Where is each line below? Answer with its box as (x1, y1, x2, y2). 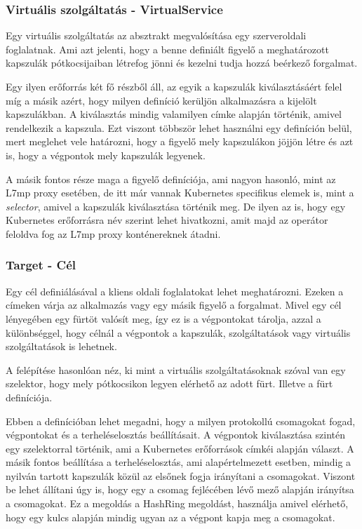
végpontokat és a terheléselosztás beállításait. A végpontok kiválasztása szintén (6, 427, 345, 442)
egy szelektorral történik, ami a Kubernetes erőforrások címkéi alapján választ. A (6, 441, 354, 455)
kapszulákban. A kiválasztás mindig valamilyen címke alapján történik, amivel (6, 107, 342, 121)
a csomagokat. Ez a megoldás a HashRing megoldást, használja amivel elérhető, (6, 496, 349, 511)
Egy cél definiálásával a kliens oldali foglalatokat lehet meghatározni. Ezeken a (6, 283, 344, 298)
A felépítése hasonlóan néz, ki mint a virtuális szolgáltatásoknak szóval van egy (6, 362, 346, 377)
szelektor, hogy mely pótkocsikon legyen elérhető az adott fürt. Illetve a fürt (6, 376, 333, 391)
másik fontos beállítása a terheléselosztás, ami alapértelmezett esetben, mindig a (6, 455, 351, 469)
